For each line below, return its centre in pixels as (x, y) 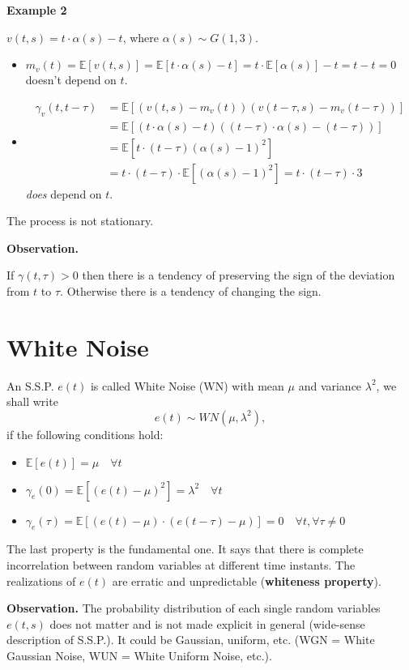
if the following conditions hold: (85, 434)
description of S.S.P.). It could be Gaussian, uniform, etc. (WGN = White (191, 640)
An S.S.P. (30, 385)
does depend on (64, 193)
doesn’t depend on (71, 80)
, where (141, 37)
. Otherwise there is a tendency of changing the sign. (191, 291)
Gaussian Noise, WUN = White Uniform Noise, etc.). (139, 655)
